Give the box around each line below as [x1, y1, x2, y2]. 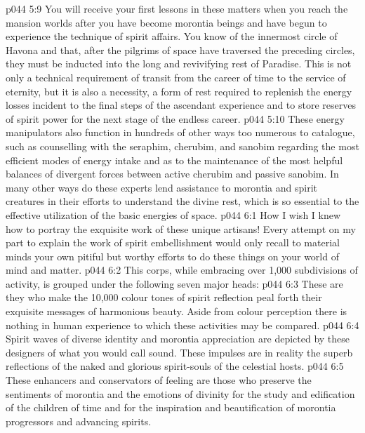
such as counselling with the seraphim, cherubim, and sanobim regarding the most [6, 138, 359, 153]
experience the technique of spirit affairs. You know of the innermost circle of [6, 29, 338, 44]
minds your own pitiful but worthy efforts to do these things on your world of [6, 248, 339, 263]
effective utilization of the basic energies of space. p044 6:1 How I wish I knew [6, 207, 341, 222]
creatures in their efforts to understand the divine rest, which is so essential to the [6, 194, 359, 208]
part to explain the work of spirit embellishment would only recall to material [6, 235, 340, 250]
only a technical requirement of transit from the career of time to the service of [6, 69, 346, 84]
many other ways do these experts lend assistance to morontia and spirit [6, 180, 317, 194]
